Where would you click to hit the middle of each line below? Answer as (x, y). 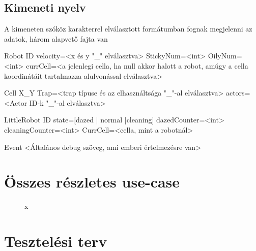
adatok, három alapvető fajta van (56, 38)
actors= (238, 93)
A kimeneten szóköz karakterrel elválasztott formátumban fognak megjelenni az (128, 29)
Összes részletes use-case (92, 182)
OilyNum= (225, 56)
